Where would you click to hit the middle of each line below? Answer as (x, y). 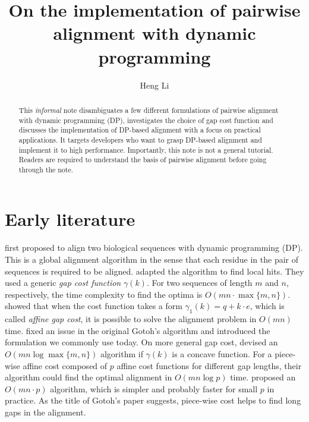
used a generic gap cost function (63, 283)
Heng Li (154, 85)
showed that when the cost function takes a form (94, 306)
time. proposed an (263, 377)
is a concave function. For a (222, 353)
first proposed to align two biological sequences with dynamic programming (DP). (154, 248)
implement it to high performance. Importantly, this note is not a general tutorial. (146, 149)
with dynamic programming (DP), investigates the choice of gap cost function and (146, 120)
